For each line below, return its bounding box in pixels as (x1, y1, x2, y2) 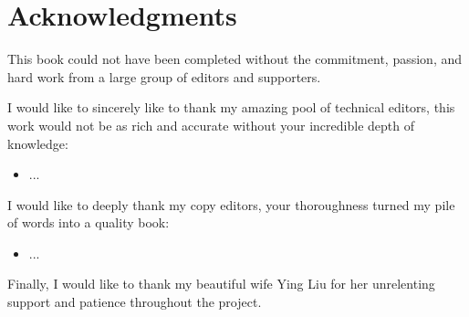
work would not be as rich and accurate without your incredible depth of (7, 115, 414, 134)
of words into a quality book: (7, 213, 170, 232)
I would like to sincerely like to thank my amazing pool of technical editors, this (7, 98, 455, 117)
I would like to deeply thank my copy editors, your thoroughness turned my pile (7, 195, 455, 214)
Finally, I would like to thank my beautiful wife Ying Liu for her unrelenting (7, 274, 435, 293)
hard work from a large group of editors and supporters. (7, 67, 321, 86)
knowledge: (7, 133, 68, 153)
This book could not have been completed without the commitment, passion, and (7, 49, 463, 69)
